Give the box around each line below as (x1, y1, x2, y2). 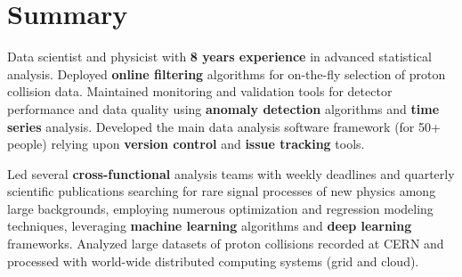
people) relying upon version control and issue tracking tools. (7, 134, 365, 153)
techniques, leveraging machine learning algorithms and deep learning (7, 216, 412, 235)
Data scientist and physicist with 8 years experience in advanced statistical (7, 47, 432, 66)
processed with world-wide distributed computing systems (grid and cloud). (7, 251, 419, 270)
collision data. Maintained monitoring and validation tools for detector (7, 82, 393, 101)
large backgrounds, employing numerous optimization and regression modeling (7, 199, 434, 217)
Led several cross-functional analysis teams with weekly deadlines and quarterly (7, 164, 455, 183)
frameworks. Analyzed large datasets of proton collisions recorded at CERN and (7, 234, 444, 253)
